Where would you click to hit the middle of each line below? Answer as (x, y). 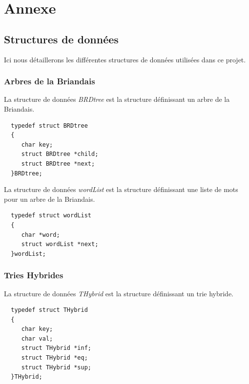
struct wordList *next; (60, 244)
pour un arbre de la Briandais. (50, 199)
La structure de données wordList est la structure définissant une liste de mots (121, 189)
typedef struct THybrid (49, 310)
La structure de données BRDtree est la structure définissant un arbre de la (117, 99)
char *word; (41, 235)
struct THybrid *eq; (54, 358)
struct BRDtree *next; (58, 163)
